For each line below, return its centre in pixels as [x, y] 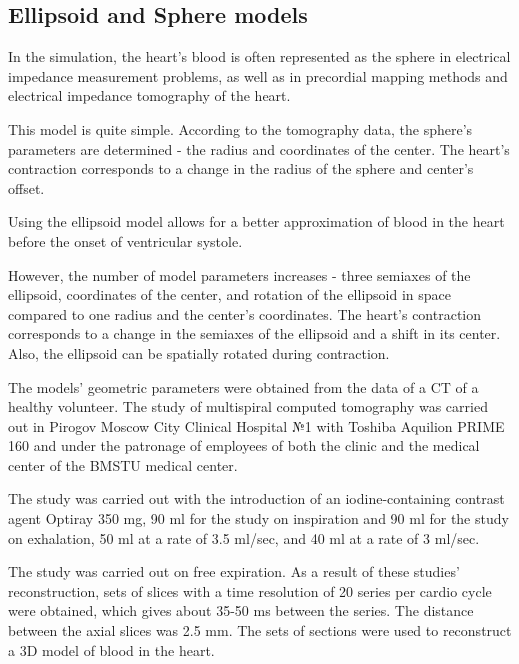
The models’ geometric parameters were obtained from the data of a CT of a [243, 386]
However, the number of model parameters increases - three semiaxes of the [239, 274]
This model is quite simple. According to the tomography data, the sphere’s [240, 128]
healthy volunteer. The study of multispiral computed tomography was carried [248, 406]
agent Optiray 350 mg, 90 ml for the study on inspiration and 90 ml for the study [258, 518]
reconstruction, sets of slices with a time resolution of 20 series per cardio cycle [250, 590]
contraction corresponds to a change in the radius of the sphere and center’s [241, 168]
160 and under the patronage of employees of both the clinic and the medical [244, 445]
